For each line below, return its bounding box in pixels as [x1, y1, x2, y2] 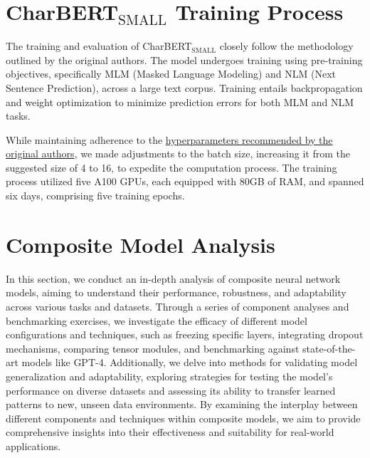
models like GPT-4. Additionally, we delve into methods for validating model [21, 355, 358, 370]
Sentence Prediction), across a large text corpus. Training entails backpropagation [6, 80, 363, 95]
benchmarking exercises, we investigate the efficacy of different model [6, 313, 307, 328]
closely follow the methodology [219, 38, 354, 53]
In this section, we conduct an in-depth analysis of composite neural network [6, 271, 341, 286]
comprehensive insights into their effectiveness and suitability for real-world [6, 425, 334, 439]
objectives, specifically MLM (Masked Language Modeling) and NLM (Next [6, 66, 337, 81]
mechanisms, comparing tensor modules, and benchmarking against [6, 340, 300, 355]
